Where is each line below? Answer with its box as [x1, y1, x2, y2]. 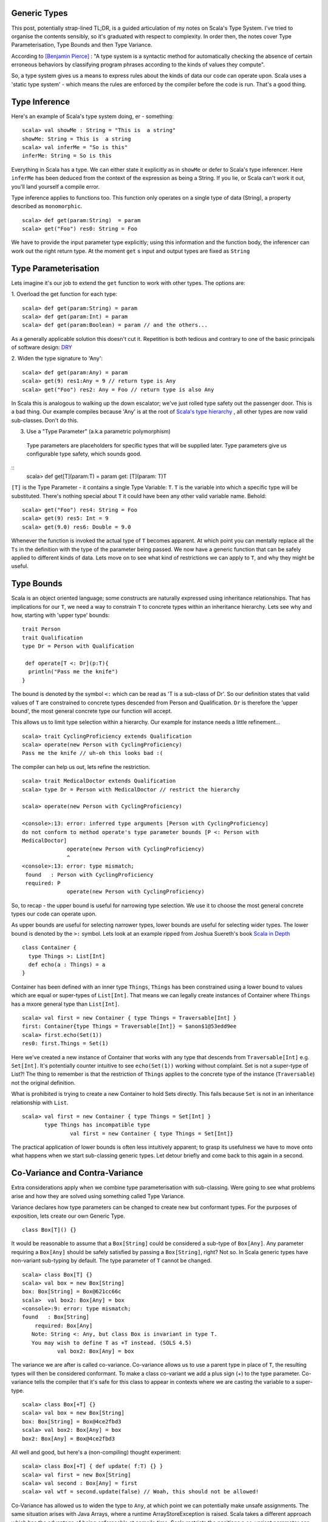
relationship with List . [11, 1099, 69, 1106]
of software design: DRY [11, 344, 72, 351]
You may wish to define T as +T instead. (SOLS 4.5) [31, 1339, 192, 1346]
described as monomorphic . [11, 203, 83, 210]
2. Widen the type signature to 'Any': [11, 355, 103, 362]
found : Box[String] [22, 1314, 90, 1320]
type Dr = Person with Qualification [22, 643, 135, 650]
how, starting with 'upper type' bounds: [11, 611, 110, 619]
